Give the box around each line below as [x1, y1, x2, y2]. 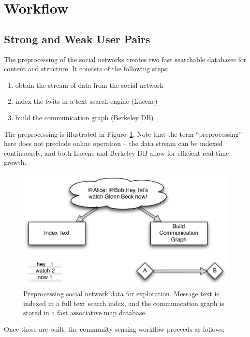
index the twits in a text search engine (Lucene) [15, 96, 158, 106]
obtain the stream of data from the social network [15, 80, 163, 90]
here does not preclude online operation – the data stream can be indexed [4, 138, 223, 148]
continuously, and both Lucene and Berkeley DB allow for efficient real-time [4, 147, 229, 158]
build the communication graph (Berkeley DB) [15, 112, 154, 122]
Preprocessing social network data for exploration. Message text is [23, 289, 219, 299]
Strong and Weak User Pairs [4, 31, 150, 46]
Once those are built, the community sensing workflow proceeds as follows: [4, 323, 225, 334]
